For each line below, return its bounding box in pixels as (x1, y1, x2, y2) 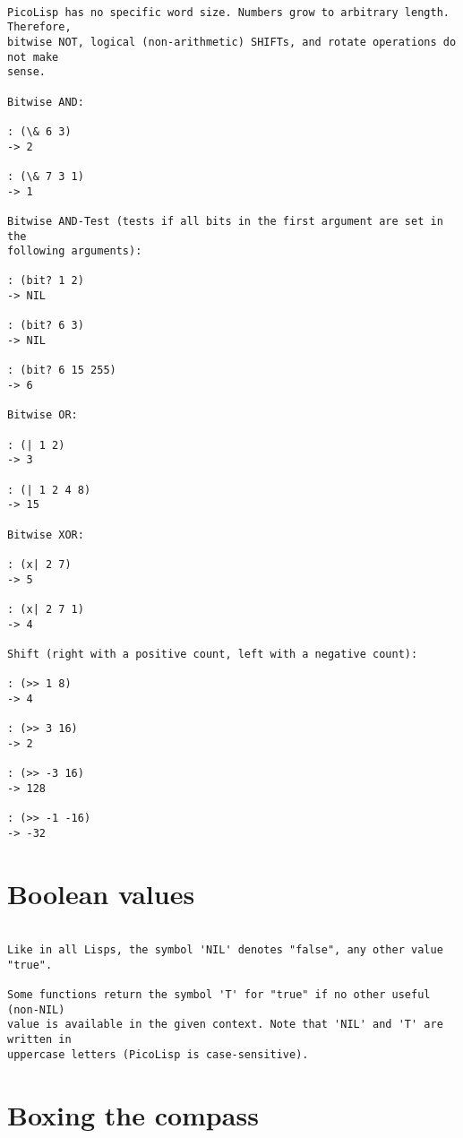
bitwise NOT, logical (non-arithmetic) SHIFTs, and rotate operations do (7, 35, 457, 48)
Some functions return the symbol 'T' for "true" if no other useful (7, 988, 431, 1002)
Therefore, (7, 21, 72, 34)
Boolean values (7, 875, 195, 911)
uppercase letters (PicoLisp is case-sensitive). (7, 1047, 309, 1061)
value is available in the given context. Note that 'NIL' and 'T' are (7, 1018, 443, 1031)
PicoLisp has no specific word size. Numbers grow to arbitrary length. (7, 5, 450, 19)
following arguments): (7, 245, 142, 258)
